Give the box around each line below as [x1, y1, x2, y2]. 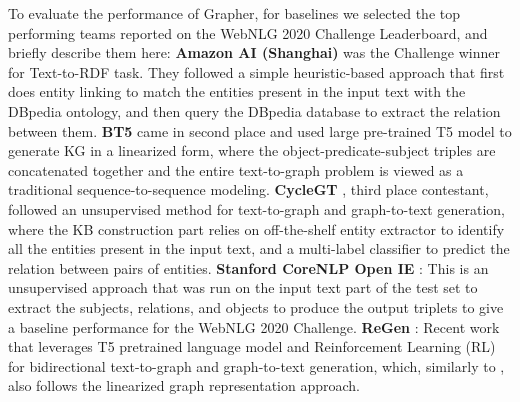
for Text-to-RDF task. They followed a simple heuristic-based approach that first [8, 61, 505, 82]
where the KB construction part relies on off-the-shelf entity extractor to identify [8, 218, 505, 239]
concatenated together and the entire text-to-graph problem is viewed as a [8, 159, 464, 180]
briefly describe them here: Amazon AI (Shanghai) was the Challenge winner [8, 42, 500, 63]
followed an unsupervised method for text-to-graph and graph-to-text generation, [8, 198, 506, 219]
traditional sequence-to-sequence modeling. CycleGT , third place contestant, [8, 179, 489, 200]
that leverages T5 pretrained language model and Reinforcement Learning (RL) [8, 336, 496, 357]
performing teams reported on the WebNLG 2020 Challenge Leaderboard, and [8, 22, 488, 43]
